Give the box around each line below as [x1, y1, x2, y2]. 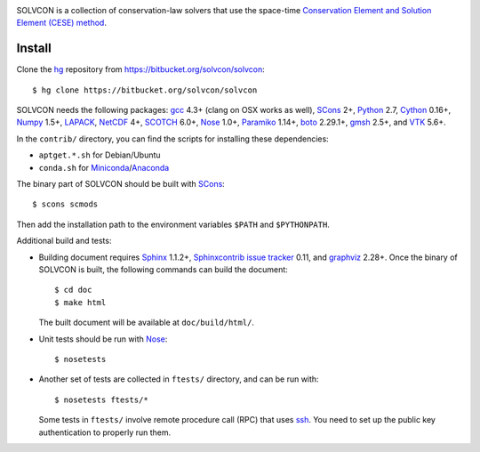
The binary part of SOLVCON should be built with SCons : [16, 179, 226, 190]
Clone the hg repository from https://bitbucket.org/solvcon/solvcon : [16, 64, 266, 75]
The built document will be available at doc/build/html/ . [38, 317, 255, 328]
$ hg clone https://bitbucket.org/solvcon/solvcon [32, 85, 258, 95]
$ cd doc [54, 285, 92, 295]
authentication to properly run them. [38, 427, 172, 438]
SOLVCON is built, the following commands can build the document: [38, 263, 288, 275]
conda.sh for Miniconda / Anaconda [38, 162, 170, 173]
